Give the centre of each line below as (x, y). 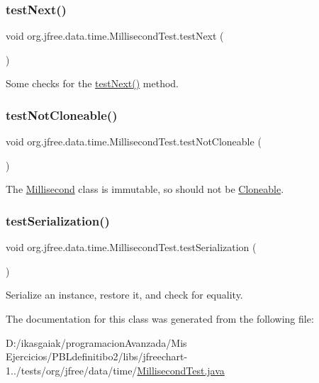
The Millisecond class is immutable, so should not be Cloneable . (145, 189)
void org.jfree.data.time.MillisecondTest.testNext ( (115, 36)
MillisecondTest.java (181, 370)
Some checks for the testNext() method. (93, 83)
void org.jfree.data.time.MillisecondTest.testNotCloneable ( (134, 141)
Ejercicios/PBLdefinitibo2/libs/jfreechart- (97, 356)
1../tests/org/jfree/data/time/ (72, 370)
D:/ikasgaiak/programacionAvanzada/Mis (96, 342)
